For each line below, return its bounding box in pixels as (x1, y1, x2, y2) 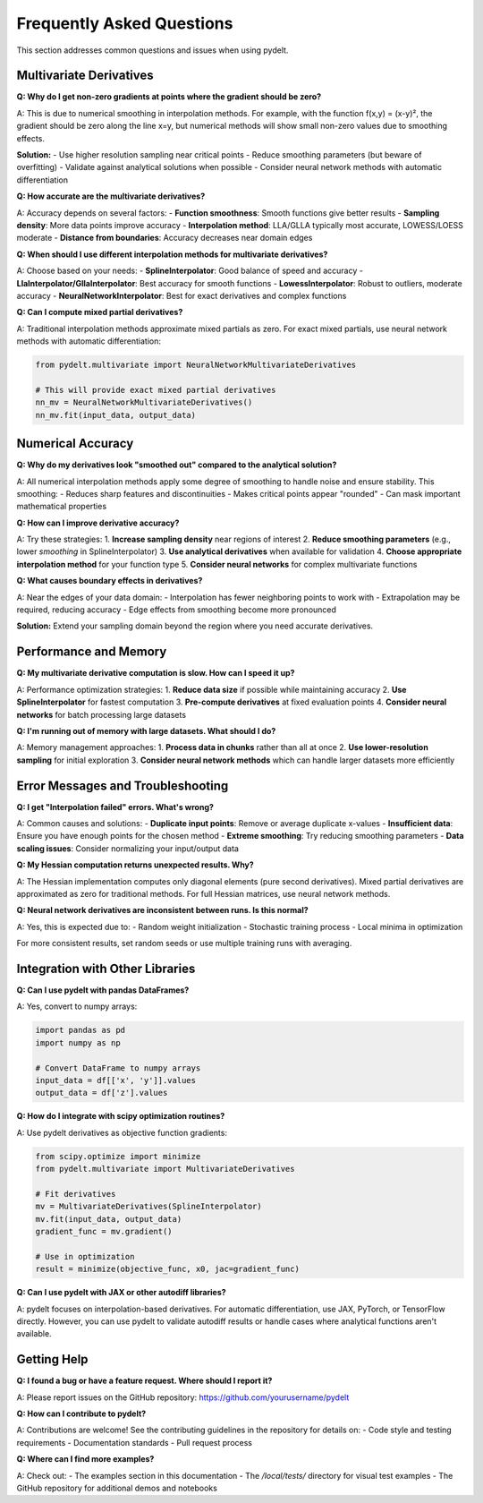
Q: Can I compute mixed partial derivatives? (16, 307, 183, 318)
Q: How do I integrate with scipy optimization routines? (16, 1111, 225, 1122)
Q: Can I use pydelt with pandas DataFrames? (16, 985, 190, 995)
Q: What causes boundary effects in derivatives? (16, 576, 203, 586)
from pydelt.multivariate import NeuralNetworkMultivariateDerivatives (35, 360, 357, 371)
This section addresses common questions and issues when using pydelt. (16, 45, 289, 56)
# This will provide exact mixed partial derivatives (35, 385, 276, 395)
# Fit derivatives (35, 1189, 116, 1199)
